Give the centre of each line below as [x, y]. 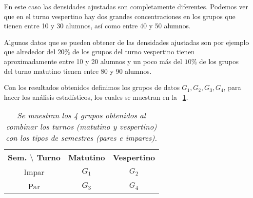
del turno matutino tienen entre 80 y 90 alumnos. [78, 71]
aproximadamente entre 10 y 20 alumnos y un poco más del [93, 61]
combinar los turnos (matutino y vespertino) [81, 127]
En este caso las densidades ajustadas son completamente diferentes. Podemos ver [126, 6]
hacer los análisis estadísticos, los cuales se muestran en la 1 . [96, 97]
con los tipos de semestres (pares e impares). [81, 138]
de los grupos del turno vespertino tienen [134, 52]
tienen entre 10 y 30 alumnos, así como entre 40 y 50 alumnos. [97, 26]
